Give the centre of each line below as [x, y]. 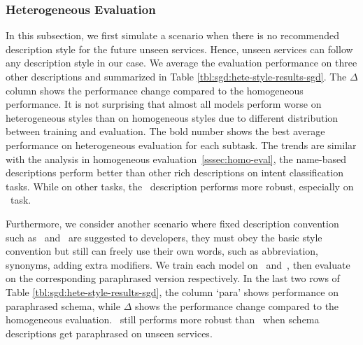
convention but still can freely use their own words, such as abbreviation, [162, 251]
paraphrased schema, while [63, 305]
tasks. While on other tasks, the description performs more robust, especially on [180, 186]
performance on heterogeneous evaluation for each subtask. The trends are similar [181, 145]
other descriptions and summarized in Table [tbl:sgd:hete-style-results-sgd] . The [176, 76]
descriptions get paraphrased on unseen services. [109, 333]
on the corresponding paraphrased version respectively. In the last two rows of [173, 278]
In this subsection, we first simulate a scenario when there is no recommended [173, 35]
